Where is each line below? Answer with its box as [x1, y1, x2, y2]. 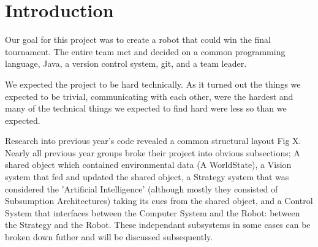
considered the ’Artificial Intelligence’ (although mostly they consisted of [5, 182, 278, 195]
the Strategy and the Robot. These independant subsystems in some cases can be [5, 218, 311, 231]
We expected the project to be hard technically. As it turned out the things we [5, 77, 301, 90]
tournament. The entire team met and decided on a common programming [5, 45, 286, 58]
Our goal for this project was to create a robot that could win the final [5, 33, 271, 46]
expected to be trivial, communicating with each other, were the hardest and [5, 89, 293, 102]
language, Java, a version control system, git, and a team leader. [5, 57, 247, 70]
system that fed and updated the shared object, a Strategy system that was [5, 170, 289, 183]
